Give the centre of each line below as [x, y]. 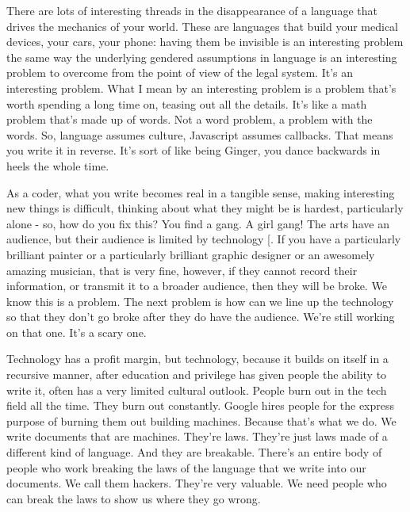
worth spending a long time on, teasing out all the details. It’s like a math [187, 103]
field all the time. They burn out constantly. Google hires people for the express [201, 405]
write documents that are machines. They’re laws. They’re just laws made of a [197, 436]
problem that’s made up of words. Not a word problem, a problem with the [190, 119]
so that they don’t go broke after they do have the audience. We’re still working [201, 317]
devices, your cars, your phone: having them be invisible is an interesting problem [205, 42]
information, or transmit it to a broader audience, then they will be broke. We [197, 286]
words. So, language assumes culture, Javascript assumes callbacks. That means [200, 134]
